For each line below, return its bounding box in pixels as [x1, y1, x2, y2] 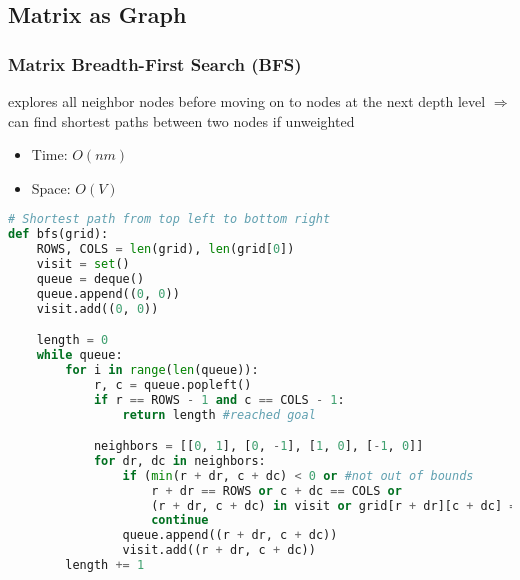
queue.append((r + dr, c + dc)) [122, 528, 338, 543]
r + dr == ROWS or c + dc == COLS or [151, 483, 402, 498]
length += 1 [65, 558, 145, 573]
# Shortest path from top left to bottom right [8, 212, 331, 227]
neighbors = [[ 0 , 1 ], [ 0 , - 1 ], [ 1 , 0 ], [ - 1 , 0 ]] [93, 439, 424, 454]
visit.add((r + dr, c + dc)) [122, 543, 316, 558]
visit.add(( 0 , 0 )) [36, 301, 159, 316]
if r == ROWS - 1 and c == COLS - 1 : [93, 392, 345, 407]
